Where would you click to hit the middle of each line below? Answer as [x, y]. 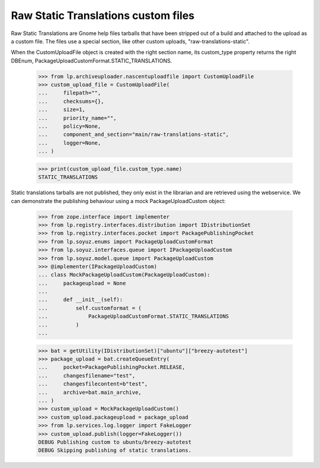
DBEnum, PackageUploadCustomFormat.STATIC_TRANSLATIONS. [92, 61]
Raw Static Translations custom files [103, 15]
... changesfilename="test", [87, 375]
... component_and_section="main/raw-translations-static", [134, 135]
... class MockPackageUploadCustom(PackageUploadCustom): [124, 275]
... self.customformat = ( [90, 308]
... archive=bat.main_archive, [90, 392]
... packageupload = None [82, 283]
